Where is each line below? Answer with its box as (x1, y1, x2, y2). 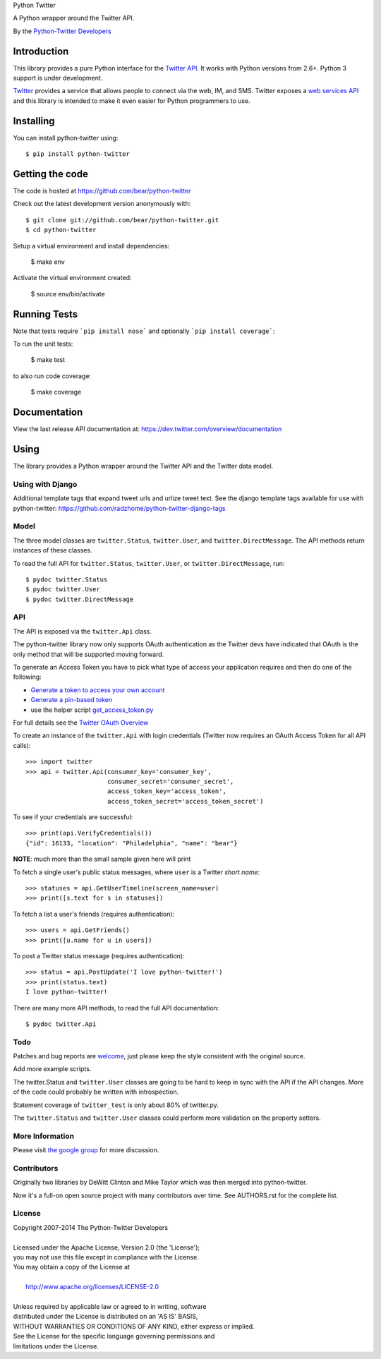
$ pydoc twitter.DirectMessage (25, 595, 134, 603)
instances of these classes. (13, 546, 92, 555)
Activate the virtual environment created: (13, 274, 132, 282)
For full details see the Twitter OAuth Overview (13, 718, 149, 727)
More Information (13, 1131, 74, 1141)
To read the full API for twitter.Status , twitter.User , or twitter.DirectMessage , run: (13, 559, 285, 567)
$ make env (30, 258, 65, 266)
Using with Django (13, 479, 78, 489)
